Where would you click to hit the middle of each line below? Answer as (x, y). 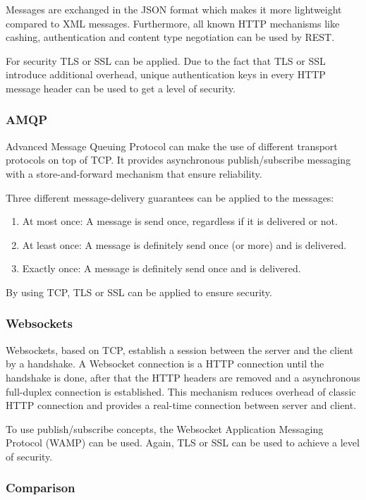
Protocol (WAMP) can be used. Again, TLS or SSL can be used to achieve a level (183, 443)
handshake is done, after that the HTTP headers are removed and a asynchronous (183, 377)
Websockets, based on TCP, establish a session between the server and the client (179, 349)
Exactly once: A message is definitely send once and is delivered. (161, 268)
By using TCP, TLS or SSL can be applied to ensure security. (139, 292)
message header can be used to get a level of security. (121, 88)
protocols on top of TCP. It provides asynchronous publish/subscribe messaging (178, 160)
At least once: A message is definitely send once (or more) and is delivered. (184, 244)
